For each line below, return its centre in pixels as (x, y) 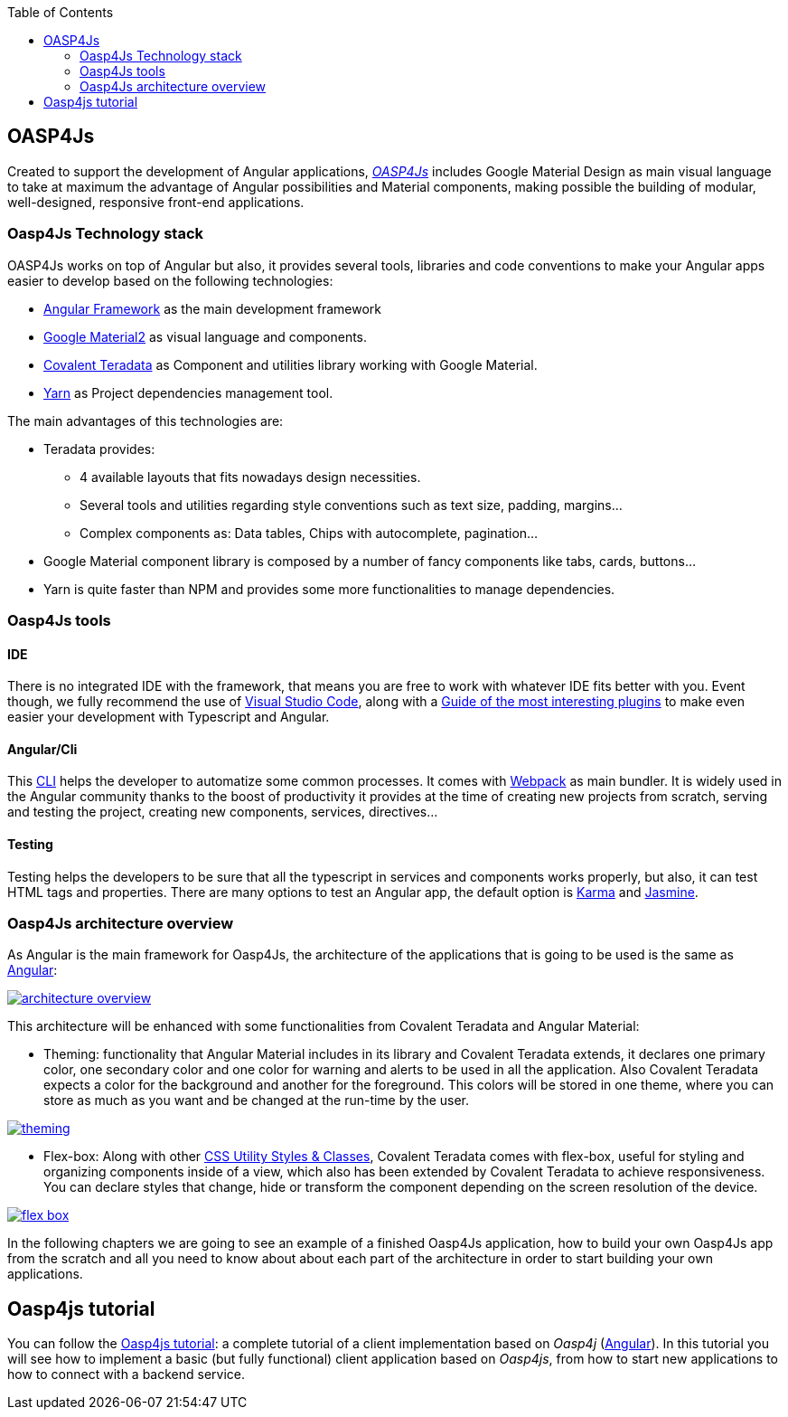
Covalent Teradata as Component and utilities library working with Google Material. (291, 364)
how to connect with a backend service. (127, 1374)
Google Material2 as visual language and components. (206, 336)
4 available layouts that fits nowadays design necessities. (250, 477)
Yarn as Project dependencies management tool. (188, 392)
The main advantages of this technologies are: (145, 420)
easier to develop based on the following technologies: (170, 280)
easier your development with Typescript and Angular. (169, 717)
